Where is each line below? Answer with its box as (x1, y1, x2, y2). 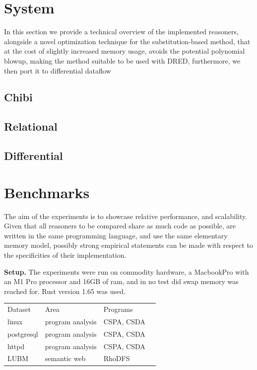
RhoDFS (103, 353, 130, 364)
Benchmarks (4, 182, 90, 202)
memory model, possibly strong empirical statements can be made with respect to (4, 240, 253, 250)
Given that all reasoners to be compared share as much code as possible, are (4, 221, 236, 231)
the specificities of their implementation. (4, 249, 127, 260)
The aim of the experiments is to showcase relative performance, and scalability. (4, 211, 248, 221)
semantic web (45, 353, 86, 364)
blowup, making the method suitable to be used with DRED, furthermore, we (4, 55, 241, 66)
